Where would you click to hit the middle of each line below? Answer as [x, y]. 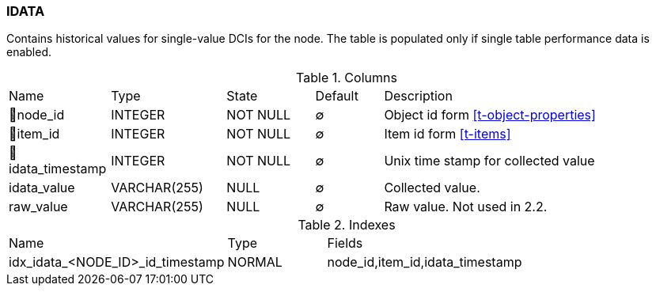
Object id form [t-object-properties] [490, 115]
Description [418, 96]
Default [337, 96]
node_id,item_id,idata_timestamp [425, 262]
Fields [345, 243]
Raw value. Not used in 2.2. [466, 207]
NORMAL [255, 262]
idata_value [42, 188]
